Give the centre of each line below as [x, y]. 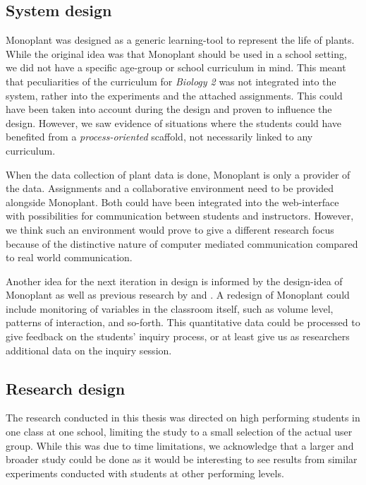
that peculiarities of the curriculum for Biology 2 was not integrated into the [171, 81]
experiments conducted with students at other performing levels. [145, 473]
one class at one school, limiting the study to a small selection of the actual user [179, 432]
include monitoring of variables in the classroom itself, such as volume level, [170, 308]
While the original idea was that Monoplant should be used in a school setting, [176, 53]
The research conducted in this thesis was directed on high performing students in [183, 418]
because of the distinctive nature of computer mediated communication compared [182, 243]
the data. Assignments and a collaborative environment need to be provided [170, 188]
